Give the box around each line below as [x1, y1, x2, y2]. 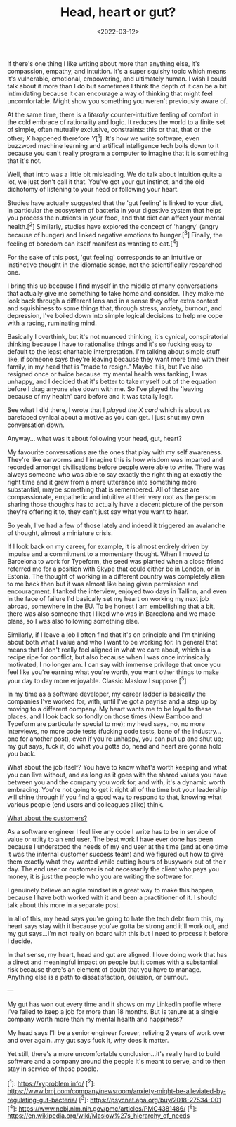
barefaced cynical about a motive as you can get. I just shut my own [7, 413, 204, 421]
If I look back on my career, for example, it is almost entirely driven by [7, 542, 209, 551]
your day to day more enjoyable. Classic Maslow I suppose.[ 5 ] [7, 675, 187, 685]
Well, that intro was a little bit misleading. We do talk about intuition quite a [7, 170, 223, 178]
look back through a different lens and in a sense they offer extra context [7, 296, 218, 305]
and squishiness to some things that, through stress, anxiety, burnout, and [7, 303, 223, 312]
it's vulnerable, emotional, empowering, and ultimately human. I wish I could [7, 74, 227, 83]
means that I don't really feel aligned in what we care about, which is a [7, 645, 211, 654]
